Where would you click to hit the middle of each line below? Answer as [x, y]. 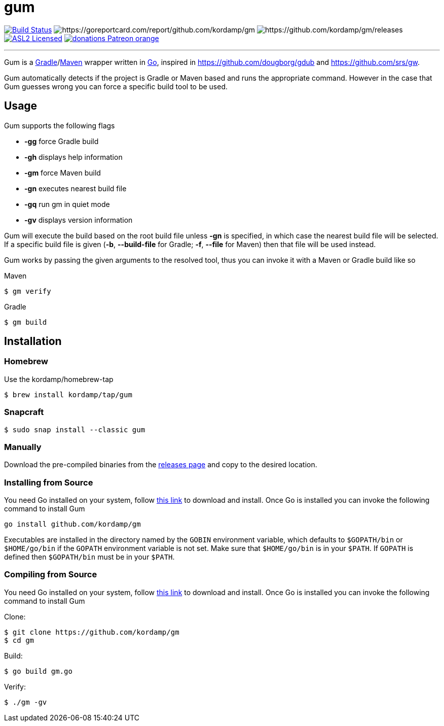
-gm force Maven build [63, 172]
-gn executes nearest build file [76, 188]
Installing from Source [49, 482]
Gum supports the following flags [60, 125]
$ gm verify [28, 291]
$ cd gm [19, 640]
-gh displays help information [73, 157]
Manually [23, 447]
